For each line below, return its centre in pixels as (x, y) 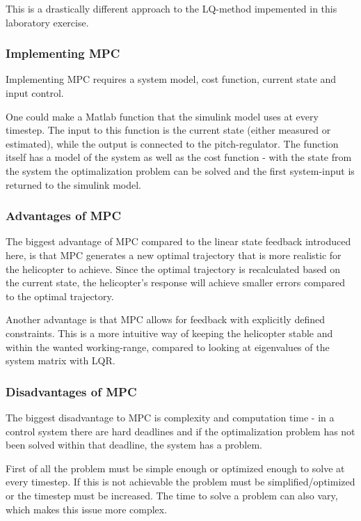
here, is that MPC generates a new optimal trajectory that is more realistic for (174, 255)
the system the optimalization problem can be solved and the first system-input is (180, 170)
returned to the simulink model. (74, 184)
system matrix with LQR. (61, 360)
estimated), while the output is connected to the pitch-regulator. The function (172, 143)
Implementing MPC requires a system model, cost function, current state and (171, 79)
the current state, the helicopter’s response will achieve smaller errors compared (176, 282)
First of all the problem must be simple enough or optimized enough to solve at (175, 468)
